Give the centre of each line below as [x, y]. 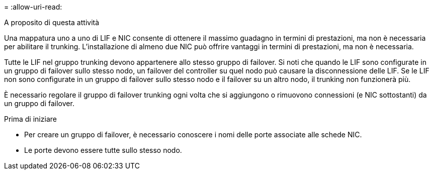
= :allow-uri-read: [33, 7]
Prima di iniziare [30, 119]
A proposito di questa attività [52, 22]
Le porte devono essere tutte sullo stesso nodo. [103, 150]
